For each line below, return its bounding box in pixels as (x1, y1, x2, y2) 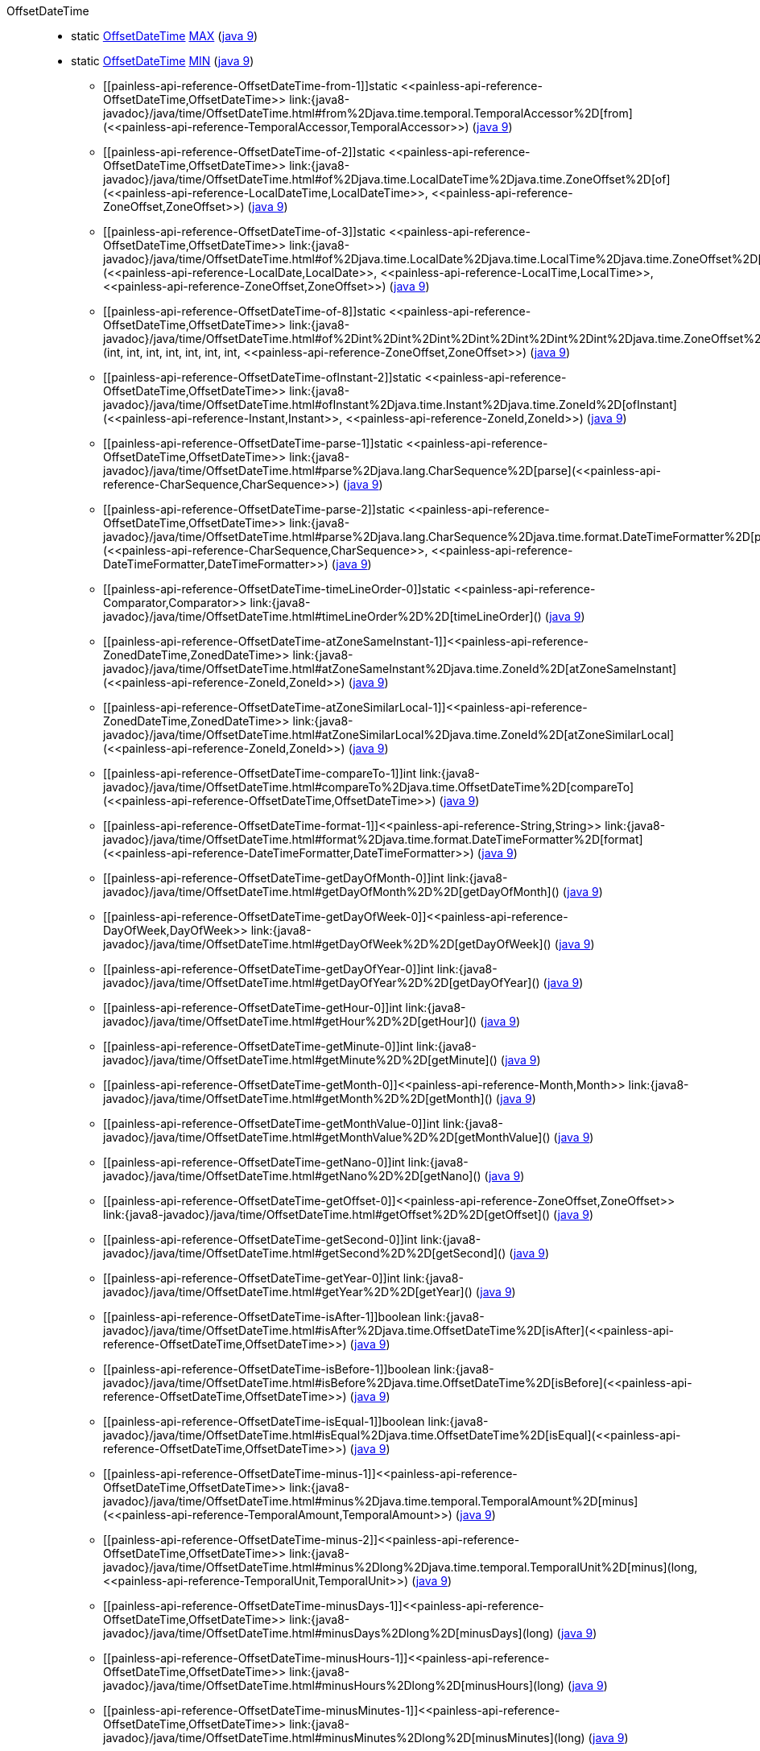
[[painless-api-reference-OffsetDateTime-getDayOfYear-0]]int (103, 962, 434, 976)
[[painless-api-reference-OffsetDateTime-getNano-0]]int (103, 1155, 405, 1169)
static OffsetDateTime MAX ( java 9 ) (71, 29, 258, 43)
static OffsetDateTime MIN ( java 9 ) (71, 54, 254, 68)
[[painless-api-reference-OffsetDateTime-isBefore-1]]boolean (103, 1362, 431, 1376)
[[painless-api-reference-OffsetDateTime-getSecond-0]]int (103, 1233, 418, 1246)
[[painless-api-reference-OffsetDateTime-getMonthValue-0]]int (103, 1117, 440, 1130)
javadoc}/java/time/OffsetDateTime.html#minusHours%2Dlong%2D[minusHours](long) (103, 1679, 564, 1692)
